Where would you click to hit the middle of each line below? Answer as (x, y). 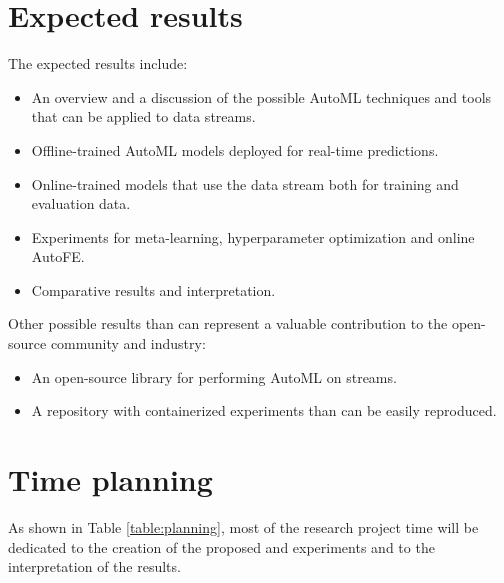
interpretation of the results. (94, 566)
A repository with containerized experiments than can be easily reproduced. (264, 410)
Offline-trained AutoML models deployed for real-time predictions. (235, 149)
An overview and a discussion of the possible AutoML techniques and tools (261, 96)
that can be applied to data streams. (143, 116)
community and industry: (128, 343)
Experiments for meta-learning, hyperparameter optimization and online (253, 236)
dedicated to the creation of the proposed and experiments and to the (221, 546)
